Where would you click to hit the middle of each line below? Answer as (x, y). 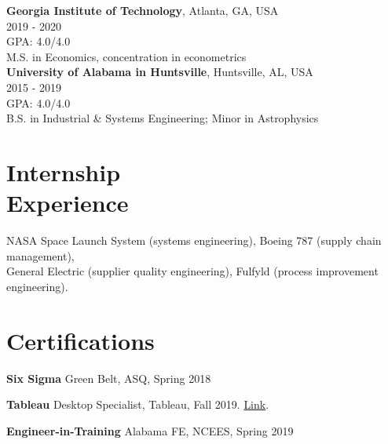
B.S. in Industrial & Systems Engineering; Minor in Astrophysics (163, 118)
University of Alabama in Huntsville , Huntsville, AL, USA (160, 72)
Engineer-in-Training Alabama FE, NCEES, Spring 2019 (150, 430)
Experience (68, 203)
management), (40, 255)
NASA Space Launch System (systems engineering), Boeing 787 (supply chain (194, 240)
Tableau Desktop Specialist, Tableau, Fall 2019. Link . (138, 404)
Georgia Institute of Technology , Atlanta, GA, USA (143, 10)
